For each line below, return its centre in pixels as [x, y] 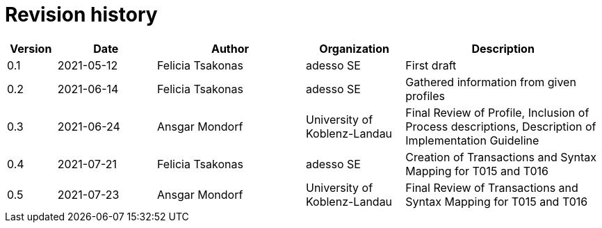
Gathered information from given [491, 82]
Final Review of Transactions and [492, 187]
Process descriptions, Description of [501, 126]
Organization [354, 48]
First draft [431, 65]
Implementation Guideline [472, 140]
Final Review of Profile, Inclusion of [497, 112]
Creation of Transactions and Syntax [501, 157]
